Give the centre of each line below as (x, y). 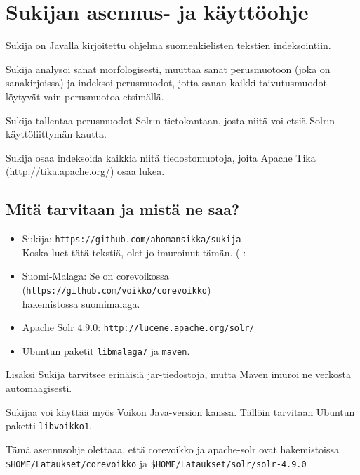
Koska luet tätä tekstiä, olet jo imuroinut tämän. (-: (134, 252)
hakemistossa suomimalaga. (81, 303)
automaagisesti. (39, 388)
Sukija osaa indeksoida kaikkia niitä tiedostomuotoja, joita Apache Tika (161, 157)
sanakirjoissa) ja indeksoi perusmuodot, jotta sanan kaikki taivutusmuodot (167, 83)
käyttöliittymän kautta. (56, 134)
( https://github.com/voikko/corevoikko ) (116, 289)
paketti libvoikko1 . (49, 425)
